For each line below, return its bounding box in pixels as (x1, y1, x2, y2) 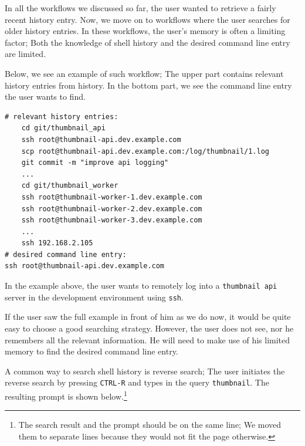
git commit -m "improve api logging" (21, 158, 169, 167)
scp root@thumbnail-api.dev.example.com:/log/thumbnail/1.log (21, 147, 270, 156)
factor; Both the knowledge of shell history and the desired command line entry (5, 36, 290, 48)
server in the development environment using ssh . (5, 290, 184, 303)
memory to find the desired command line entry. (5, 345, 178, 357)
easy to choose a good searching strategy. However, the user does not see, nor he (5, 322, 294, 334)
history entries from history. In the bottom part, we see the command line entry (5, 79, 292, 91)
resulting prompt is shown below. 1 (5, 388, 127, 402)
